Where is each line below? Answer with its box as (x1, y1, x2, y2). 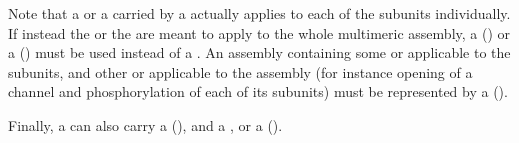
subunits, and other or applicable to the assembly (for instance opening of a (8, 61, 473, 82)
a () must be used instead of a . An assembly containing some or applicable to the (8, 42, 511, 63)
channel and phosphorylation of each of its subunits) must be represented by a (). (8, 81, 508, 102)
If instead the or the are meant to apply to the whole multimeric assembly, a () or (8, 22, 511, 43)
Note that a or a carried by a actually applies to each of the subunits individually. (8, 3, 511, 23)
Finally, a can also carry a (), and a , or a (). (8, 114, 283, 135)
